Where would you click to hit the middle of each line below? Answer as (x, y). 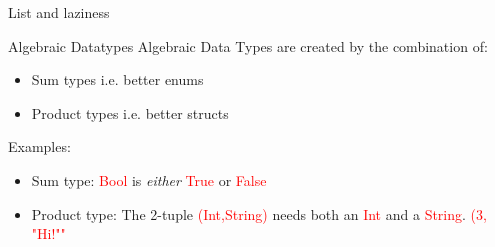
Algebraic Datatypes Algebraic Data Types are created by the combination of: (248, 45)
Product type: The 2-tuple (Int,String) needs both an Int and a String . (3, (259, 213)
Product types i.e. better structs (130, 112)
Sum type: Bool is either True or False (149, 179)
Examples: (39, 146)
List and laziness (59, 12)
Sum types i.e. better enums (117, 79)
